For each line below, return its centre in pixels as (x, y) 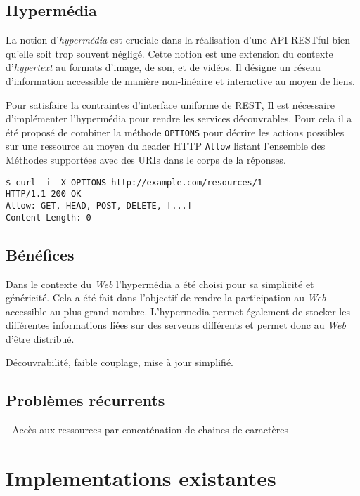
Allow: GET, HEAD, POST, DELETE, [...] (99, 205)
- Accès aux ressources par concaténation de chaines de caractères (147, 430)
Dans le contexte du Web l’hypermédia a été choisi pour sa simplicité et (160, 283)
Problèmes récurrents (85, 400)
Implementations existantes (141, 478)
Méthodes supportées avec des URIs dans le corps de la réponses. (146, 160)
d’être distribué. (40, 338)
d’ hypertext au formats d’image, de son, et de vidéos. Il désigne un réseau (163, 67)
